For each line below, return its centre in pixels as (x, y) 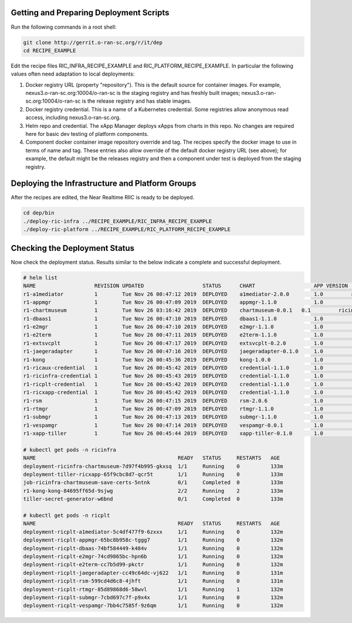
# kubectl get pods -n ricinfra (70, 450)
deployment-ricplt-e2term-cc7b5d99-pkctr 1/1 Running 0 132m (153, 565)
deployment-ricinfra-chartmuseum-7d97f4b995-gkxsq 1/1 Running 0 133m (153, 466)
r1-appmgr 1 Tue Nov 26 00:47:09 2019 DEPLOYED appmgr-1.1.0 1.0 (173, 302)
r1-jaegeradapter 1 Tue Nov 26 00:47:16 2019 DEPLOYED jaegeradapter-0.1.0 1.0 (173, 351)
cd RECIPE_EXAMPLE (50, 50)
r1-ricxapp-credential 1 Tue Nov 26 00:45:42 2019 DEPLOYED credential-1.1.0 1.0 (173, 392)
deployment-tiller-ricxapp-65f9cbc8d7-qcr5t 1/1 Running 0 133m (153, 474)
